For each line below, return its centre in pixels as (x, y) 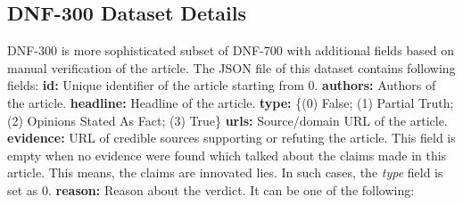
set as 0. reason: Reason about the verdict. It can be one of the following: (211, 189)
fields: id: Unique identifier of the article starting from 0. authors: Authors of (222, 85)
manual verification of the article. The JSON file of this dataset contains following (231, 67)
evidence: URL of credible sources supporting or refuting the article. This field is (231, 138)
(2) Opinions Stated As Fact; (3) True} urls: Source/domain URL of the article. (227, 120)
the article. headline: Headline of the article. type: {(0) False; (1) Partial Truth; (231, 102)
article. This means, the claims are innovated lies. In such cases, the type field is (225, 172)
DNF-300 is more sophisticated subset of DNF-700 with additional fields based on (231, 50)
